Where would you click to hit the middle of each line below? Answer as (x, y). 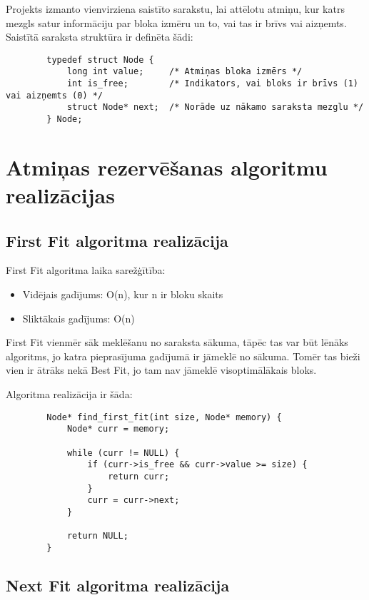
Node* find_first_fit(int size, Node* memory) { (164, 417)
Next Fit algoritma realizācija (118, 585)
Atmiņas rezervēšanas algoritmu (167, 167)
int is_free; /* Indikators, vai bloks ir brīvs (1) (212, 84)
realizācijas (60, 195)
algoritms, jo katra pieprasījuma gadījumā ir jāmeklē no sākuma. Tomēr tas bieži (183, 356)
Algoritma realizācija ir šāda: (69, 394)
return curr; (139, 476)
